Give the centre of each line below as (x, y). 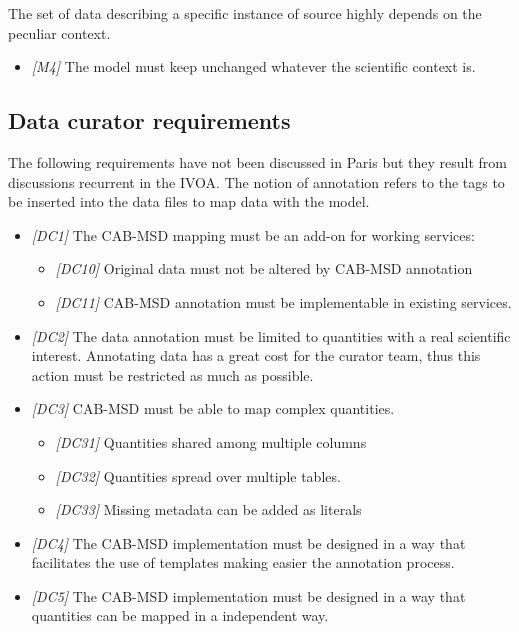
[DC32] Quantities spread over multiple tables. (198, 475)
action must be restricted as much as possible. (172, 374)
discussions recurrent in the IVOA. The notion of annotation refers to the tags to (256, 181)
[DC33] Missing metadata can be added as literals (208, 509)
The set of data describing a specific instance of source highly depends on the (245, 13)
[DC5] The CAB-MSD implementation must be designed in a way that (248, 595)
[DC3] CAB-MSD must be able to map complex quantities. (213, 408)
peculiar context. (59, 32)
